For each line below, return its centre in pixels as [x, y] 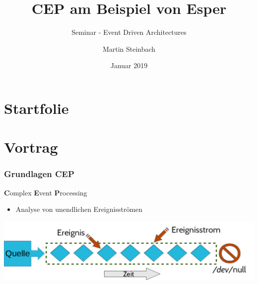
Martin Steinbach [129, 48]
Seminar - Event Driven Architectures [129, 32]
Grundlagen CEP [39, 174]
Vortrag [31, 147]
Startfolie [36, 108]
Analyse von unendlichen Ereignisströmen [79, 209]
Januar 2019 [129, 65]
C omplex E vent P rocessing [46, 192]
